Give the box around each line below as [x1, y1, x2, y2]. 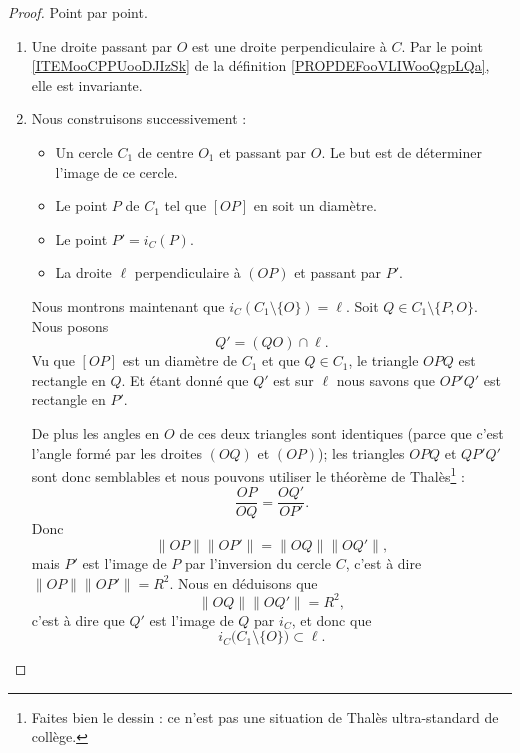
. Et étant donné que [121, 369, 249, 390]
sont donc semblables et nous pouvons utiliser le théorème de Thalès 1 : [31, 463, 465, 486]
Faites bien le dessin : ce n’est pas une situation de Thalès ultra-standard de [31, 706, 499, 727]
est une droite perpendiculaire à [192, 35, 387, 56]
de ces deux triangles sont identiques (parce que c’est [179, 422, 504, 443]
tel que [164, 195, 207, 216]
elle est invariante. [31, 74, 143, 95]
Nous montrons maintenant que [31, 295, 225, 316]
